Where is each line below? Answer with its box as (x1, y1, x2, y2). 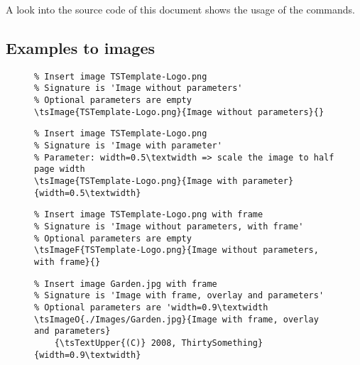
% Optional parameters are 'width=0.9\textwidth (34, 302, 268, 312)
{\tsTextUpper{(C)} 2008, (54, 337, 177, 348)
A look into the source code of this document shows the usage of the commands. (6, 2, 356, 16)
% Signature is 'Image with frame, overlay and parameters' (34, 290, 324, 301)
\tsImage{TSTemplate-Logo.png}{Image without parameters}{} (34, 107, 324, 117)
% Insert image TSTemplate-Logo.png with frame (34, 209, 263, 220)
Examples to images (6, 36, 155, 58)
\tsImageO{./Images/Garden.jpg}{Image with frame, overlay (34, 314, 319, 325)
